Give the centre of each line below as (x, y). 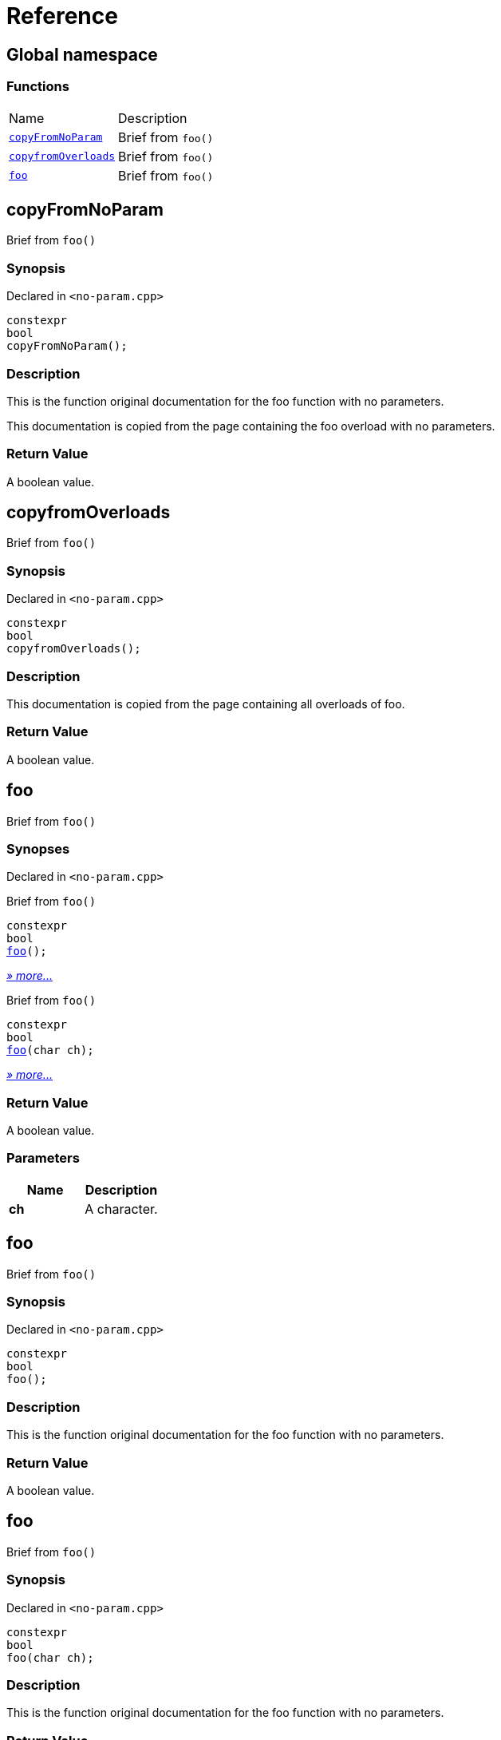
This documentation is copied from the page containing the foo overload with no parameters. (251, 426)
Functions (38, 87)
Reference (62, 16)
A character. (121, 1209)
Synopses (38, 848)
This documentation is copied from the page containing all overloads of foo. (206, 704)
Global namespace (82, 54)
